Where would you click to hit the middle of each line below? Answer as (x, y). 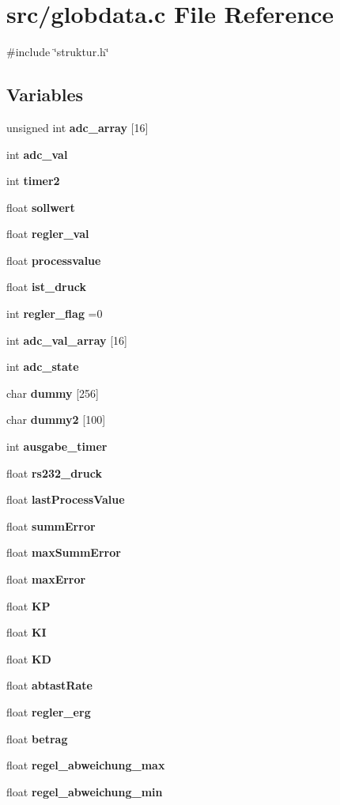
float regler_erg (49, 711)
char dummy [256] (53, 393)
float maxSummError (64, 552)
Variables (45, 94)
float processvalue (54, 260)
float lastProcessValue (66, 499)
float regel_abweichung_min (85, 791)
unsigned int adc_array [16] (77, 127)
